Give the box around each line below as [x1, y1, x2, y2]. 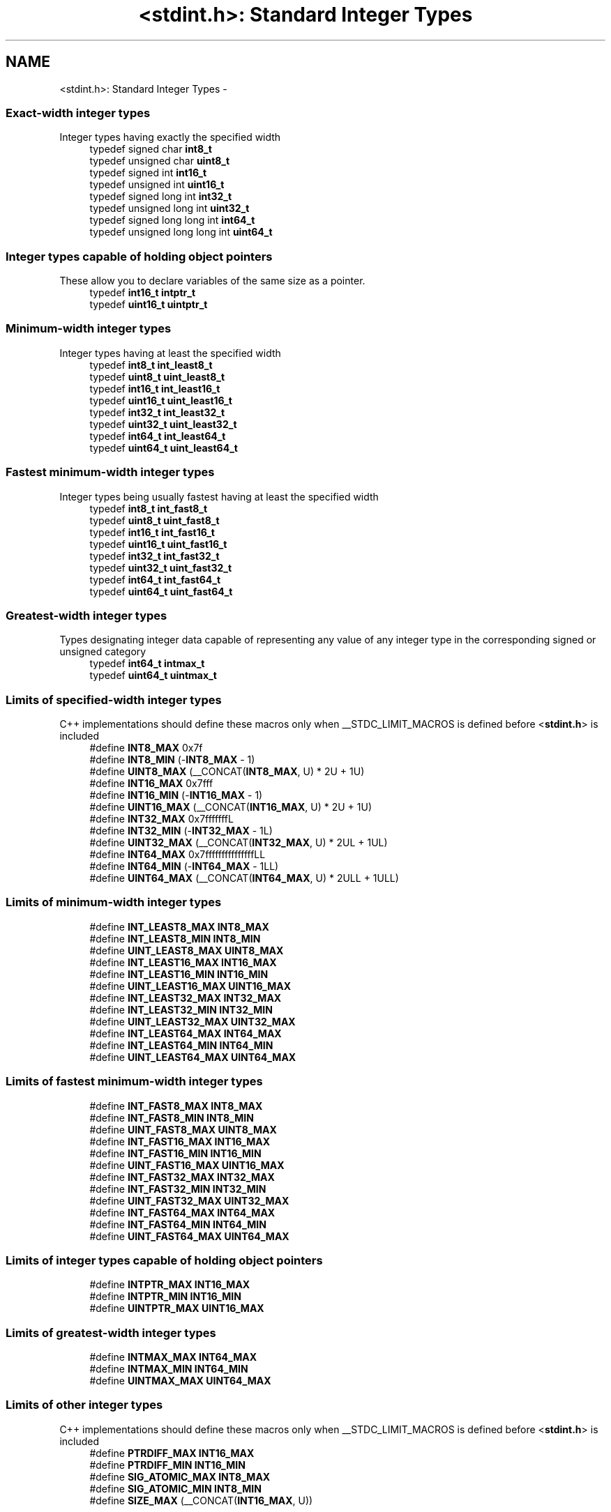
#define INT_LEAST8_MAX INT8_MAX [89, 920, 269, 933]
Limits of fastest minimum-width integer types [6, 1074, 263, 1089]
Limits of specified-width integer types [6, 692, 222, 707]
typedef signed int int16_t [89, 167, 207, 179]
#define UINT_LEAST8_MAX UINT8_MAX [89, 944, 284, 956]
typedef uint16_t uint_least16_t [89, 394, 232, 406]
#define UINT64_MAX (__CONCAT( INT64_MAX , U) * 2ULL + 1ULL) [89, 872, 399, 885]
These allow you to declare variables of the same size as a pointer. [59, 275, 365, 287]
